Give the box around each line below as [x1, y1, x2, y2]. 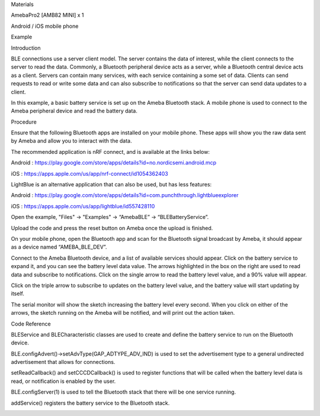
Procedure [11, 118, 37, 125]
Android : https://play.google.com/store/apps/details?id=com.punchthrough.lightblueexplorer [11, 192, 239, 199]
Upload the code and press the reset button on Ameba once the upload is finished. [11, 224, 213, 231]
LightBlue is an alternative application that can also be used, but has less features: [11, 181, 212, 188]
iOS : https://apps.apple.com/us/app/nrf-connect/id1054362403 [11, 170, 168, 177]
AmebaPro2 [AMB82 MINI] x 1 [11, 12, 84, 19]
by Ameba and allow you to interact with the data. [11, 137, 132, 144]
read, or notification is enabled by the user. [11, 378, 116, 385]
